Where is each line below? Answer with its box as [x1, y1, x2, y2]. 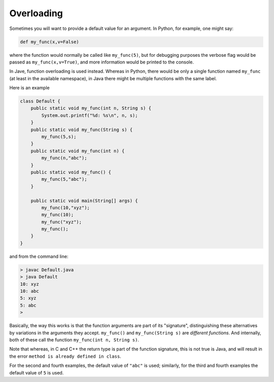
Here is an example [9, 85, 50, 91]
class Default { [20, 98, 61, 104]
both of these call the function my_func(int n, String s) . [9, 336, 140, 342]
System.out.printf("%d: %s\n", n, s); [41, 112, 138, 118]
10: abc [20, 288, 39, 294]
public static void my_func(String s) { [30, 127, 133, 132]
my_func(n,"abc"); [41, 155, 87, 161]
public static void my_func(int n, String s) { [30, 106, 152, 111]
